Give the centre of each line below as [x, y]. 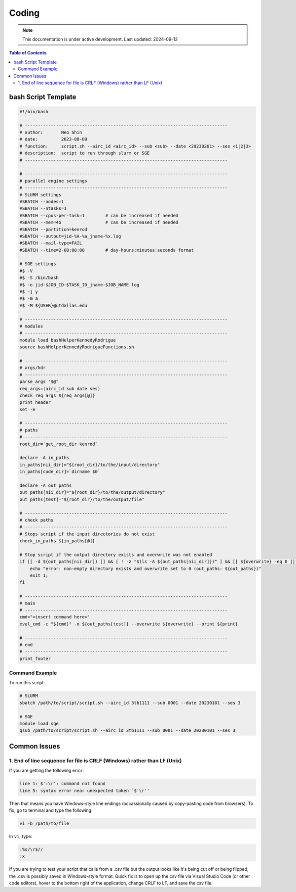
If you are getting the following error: [46, 771]
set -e [27, 409]
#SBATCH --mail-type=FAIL [51, 243]
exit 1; [39, 576]
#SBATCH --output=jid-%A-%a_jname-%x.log [70, 236]
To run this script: [27, 683]
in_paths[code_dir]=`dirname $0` [60, 472]
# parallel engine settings [53, 181]
